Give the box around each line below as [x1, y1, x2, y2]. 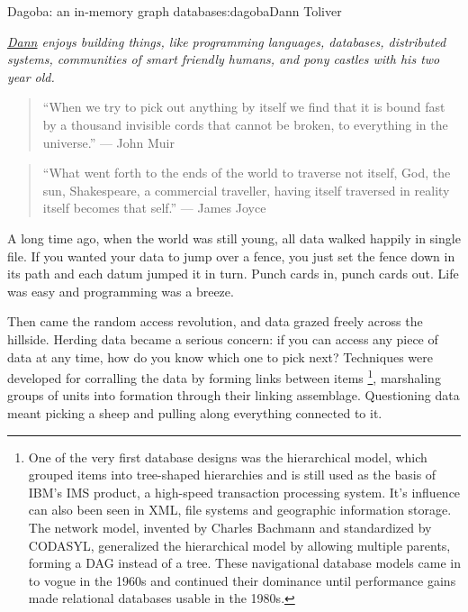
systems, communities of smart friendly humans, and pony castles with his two [7, 50, 440, 69]
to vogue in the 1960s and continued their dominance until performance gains [28, 571, 456, 589]
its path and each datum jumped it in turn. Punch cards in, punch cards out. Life [7, 264, 459, 283]
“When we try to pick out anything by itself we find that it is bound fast [42, 97, 445, 116]
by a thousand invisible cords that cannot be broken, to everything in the [42, 114, 448, 133]
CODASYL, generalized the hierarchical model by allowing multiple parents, [28, 535, 451, 554]
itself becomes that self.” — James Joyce [42, 198, 266, 217]
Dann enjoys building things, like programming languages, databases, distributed [7, 32, 446, 50]
